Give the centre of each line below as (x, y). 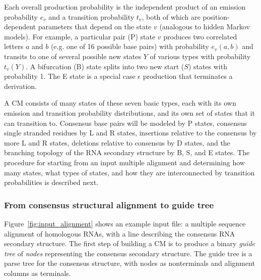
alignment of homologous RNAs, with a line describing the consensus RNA (120, 233)
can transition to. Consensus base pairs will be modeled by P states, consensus (125, 123)
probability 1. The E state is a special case (70, 76)
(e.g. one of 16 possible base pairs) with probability (130, 46)
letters (14, 46)
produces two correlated (200, 36)
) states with (208, 66)
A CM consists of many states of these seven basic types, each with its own (120, 103)
